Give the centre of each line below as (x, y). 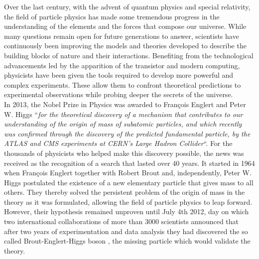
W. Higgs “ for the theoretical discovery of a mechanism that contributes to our (124, 114)
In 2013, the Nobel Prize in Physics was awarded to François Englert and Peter (125, 104)
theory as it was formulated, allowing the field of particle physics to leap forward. (128, 201)
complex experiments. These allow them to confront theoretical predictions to (123, 84)
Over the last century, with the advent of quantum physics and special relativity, (127, 6)
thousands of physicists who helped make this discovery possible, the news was (124, 153)
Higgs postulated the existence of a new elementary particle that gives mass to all (129, 182)
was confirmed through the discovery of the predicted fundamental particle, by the (127, 133)
